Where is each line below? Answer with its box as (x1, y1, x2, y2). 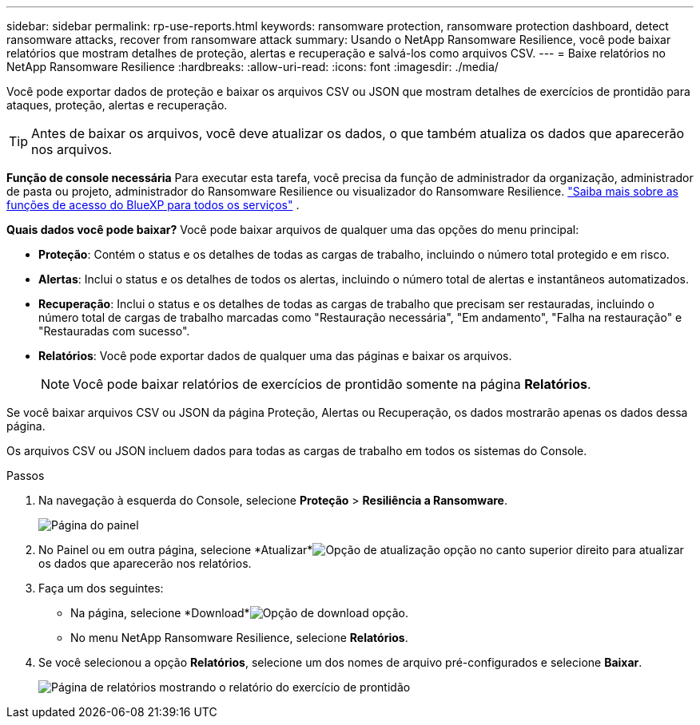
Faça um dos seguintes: (38, 581, 164, 595)
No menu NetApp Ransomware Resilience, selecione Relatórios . (70, 631, 408, 644)
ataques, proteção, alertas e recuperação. (6, 98, 228, 112)
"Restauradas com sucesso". (38, 324, 190, 338)
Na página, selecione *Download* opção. (70, 606, 409, 620)
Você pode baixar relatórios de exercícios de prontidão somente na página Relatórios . (73, 376, 591, 392)
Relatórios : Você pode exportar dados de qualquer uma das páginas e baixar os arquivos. (38, 349, 512, 362)
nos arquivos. (31, 141, 113, 157)
